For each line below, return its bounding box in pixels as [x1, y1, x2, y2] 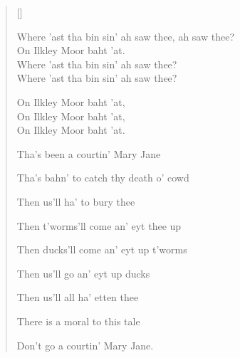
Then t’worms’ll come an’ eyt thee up [16, 218, 182, 233]
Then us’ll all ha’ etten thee [16, 290, 139, 305]
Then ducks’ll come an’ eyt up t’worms [16, 242, 187, 257]
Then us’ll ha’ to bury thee [16, 194, 135, 209]
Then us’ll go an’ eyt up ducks [16, 265, 150, 280]
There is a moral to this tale [16, 313, 140, 328]
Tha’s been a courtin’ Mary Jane [16, 146, 161, 161]
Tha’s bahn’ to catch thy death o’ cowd [16, 170, 189, 185]
